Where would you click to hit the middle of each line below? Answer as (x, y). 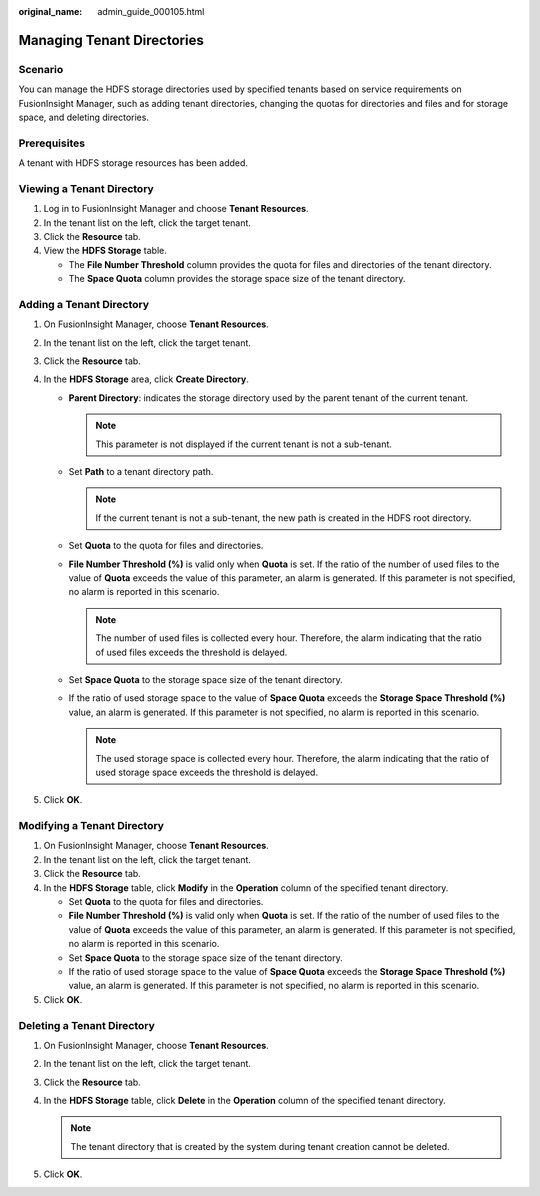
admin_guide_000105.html (151, 11)
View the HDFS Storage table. (105, 251)
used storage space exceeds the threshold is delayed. (207, 772)
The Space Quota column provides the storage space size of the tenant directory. (237, 279)
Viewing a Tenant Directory (86, 188)
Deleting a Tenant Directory (86, 1025)
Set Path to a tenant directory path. (141, 472)
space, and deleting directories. (84, 117)
